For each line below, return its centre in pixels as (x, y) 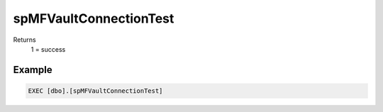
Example (33, 70)
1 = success (48, 49)
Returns (24, 40)
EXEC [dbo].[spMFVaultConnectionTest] (95, 91)
